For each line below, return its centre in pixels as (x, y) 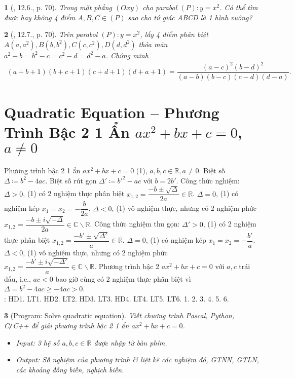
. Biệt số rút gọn (71, 180)
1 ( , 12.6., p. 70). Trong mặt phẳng (58, 7)
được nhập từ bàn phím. (131, 342)
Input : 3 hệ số (38, 342)
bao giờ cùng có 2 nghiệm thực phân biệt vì (123, 278)
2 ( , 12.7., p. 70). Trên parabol (51, 34)
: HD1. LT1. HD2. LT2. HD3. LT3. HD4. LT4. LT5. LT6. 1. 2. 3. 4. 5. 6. (117, 298)
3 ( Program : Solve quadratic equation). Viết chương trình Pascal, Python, (119, 315)
